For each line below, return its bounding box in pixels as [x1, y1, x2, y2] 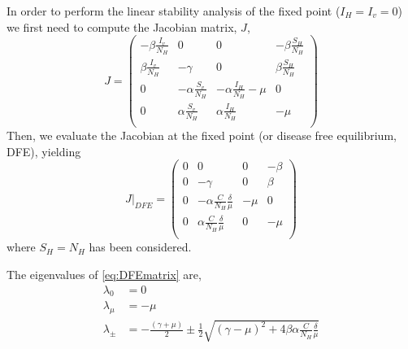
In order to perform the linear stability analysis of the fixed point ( [7, 2, 341, 19]
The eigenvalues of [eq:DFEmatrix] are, [7, 265, 202, 282]
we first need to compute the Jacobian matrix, [7, 18, 237, 35]
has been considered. [89, 238, 192, 255]
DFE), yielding [7, 142, 81, 159]
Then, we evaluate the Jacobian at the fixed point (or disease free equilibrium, [7, 127, 397, 144]
